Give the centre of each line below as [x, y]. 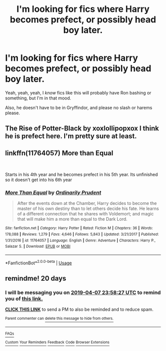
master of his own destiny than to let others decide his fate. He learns [88, 208]
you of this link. [24, 299]
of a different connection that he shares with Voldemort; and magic [85, 214]
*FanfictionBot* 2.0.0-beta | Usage [39, 262]
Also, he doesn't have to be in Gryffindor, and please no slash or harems [79, 107]
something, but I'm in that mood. [38, 98]
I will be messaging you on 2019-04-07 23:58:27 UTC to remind [83, 293]
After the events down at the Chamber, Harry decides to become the [87, 203]
